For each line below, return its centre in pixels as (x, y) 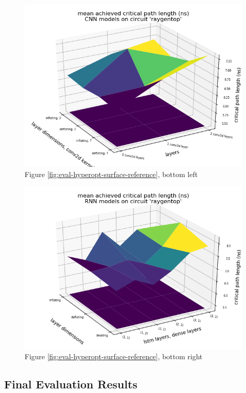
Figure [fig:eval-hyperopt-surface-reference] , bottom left (111, 174)
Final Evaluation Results (71, 384)
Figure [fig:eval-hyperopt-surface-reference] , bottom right (114, 356)
